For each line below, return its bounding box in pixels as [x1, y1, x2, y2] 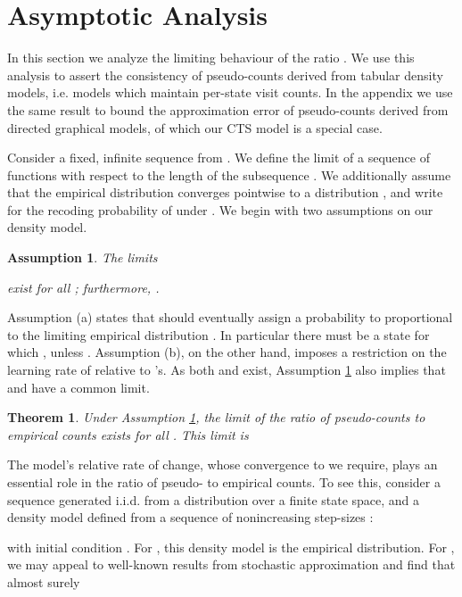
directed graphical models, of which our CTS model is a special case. [7, 118, 383, 137]
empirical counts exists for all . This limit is [7, 425, 249, 444]
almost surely [7, 572, 80, 591]
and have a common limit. [7, 377, 150, 396]
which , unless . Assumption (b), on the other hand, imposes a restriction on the [7, 343, 447, 361]
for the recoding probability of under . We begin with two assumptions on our [7, 200, 433, 219]
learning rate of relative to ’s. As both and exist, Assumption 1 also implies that [7, 361, 446, 379]
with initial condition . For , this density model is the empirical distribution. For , [7, 537, 455, 556]
